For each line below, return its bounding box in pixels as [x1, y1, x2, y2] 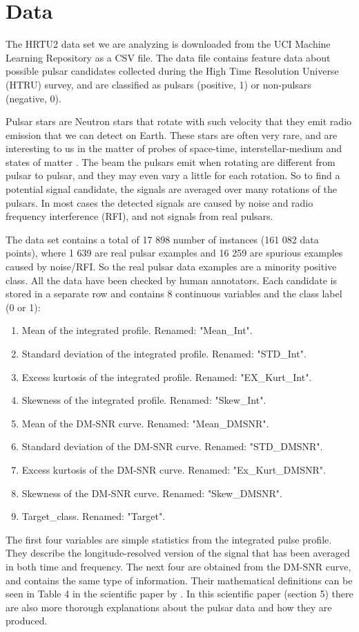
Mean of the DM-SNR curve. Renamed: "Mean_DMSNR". [21, 416, 269, 430]
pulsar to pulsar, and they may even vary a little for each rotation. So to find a [6, 168, 340, 183]
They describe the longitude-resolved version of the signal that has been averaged [6, 546, 350, 560]
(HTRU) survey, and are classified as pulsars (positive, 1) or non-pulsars [6, 77, 311, 91]
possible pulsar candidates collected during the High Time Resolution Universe [6, 64, 339, 78]
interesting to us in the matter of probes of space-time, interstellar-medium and [6, 141, 342, 156]
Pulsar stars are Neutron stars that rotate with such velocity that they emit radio [6, 114, 352, 129]
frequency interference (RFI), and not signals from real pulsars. [6, 209, 273, 223]
